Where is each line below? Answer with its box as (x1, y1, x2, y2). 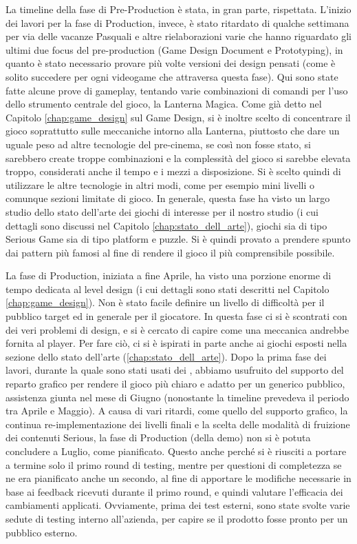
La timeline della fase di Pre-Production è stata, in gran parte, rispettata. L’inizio (6, 2, 351, 16)
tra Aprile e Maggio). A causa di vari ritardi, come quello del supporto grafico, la (6, 403, 348, 418)
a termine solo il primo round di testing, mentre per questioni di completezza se (6, 457, 342, 472)
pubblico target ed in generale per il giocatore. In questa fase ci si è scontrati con (6, 309, 347, 323)
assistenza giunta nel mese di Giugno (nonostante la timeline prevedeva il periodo (6, 390, 349, 404)
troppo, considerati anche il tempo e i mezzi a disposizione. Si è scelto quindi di (6, 164, 341, 179)
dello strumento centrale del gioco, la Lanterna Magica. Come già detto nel (6, 97, 322, 111)
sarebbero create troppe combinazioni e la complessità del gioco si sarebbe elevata (6, 150, 351, 165)
